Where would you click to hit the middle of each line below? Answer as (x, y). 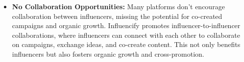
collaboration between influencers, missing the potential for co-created (117, 16)
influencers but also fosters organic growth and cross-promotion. (108, 54)
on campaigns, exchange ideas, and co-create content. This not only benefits (126, 44)
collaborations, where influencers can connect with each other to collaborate (126, 35)
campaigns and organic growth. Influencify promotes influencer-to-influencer (126, 25)
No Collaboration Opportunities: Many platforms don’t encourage (118, 6)
